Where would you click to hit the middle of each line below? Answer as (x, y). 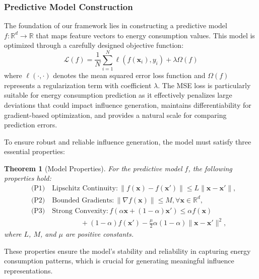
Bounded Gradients (82, 200)
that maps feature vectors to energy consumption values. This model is (145, 35)
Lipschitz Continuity (84, 189)
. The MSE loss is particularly (204, 85)
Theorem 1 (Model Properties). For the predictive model (93, 168)
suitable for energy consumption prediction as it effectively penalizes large (118, 95)
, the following (210, 168)
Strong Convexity (79, 211)
